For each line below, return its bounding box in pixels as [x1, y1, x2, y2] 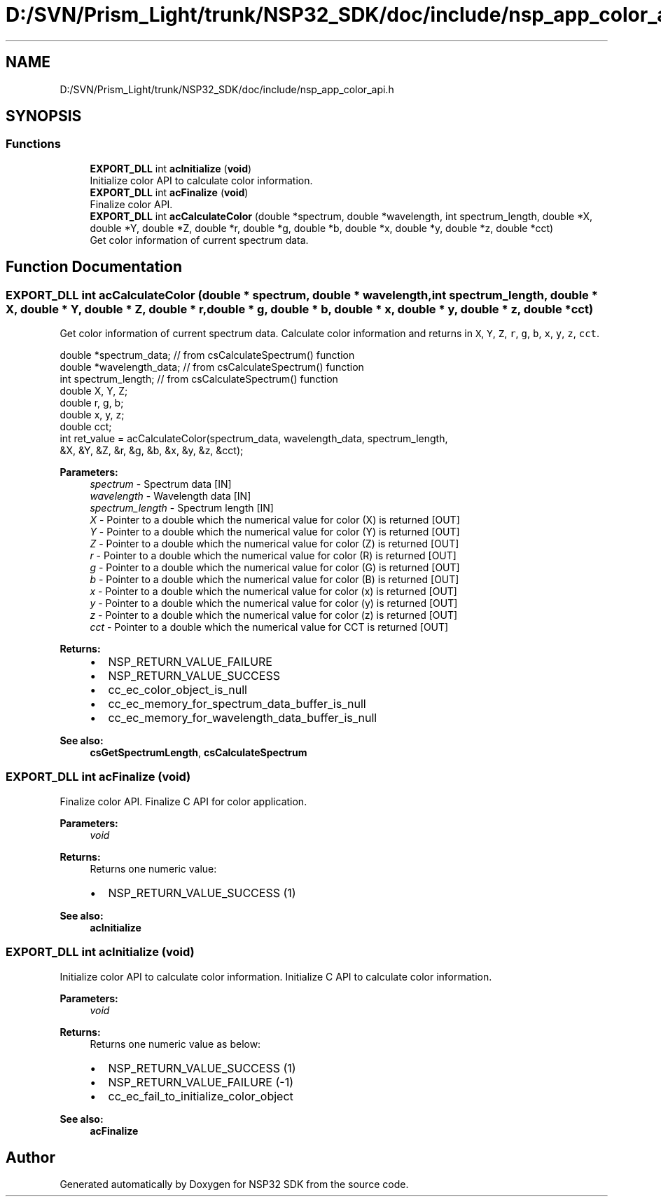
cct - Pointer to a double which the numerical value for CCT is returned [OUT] [90, 621, 449, 634]
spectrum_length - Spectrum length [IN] [90, 502, 274, 514]
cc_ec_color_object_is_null [108, 683, 247, 697]
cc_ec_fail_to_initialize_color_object [108, 1088, 293, 1103]
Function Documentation [6, 258, 182, 276]
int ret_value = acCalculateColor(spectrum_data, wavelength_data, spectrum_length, [60, 432, 448, 445]
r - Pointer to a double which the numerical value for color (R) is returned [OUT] [90, 549, 457, 562]
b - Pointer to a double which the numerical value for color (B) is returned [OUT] [90, 573, 459, 586]
